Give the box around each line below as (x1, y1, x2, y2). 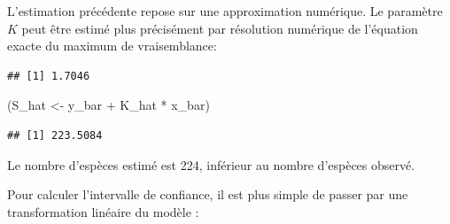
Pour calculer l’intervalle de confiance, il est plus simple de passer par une (7, 185, 408, 204)
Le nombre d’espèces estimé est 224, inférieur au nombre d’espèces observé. (7, 155, 415, 174)
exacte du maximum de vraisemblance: (7, 36, 217, 55)
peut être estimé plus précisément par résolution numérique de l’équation (21, 19, 418, 37)
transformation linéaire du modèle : (7, 202, 199, 220)
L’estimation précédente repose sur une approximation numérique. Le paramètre (7, 2, 443, 19)
